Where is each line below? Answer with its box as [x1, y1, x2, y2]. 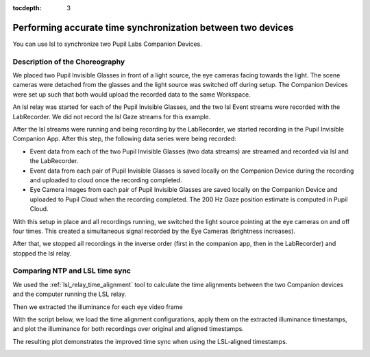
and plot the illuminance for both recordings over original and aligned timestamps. [12, 325, 245, 333]
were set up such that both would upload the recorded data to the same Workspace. [12, 90, 251, 99]
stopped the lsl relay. [12, 249, 72, 257]
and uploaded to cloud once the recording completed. [29, 175, 182, 184]
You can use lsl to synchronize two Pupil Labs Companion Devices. [12, 40, 202, 48]
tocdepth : [12, 4, 42, 12]
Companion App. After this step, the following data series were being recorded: [12, 134, 236, 143]
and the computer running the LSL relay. [12, 290, 127, 298]
